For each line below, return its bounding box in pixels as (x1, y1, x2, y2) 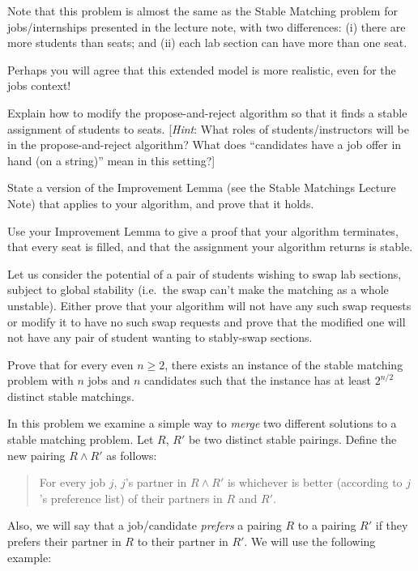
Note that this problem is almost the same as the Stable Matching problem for (7, 2, 398, 19)
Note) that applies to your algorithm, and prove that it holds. (7, 194, 314, 211)
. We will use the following (244, 533, 376, 550)
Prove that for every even (7, 356, 134, 373)
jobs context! (7, 77, 71, 94)
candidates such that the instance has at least (144, 372, 371, 389)
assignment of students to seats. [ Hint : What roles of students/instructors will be (7, 120, 409, 137)
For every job (39, 474, 105, 491)
